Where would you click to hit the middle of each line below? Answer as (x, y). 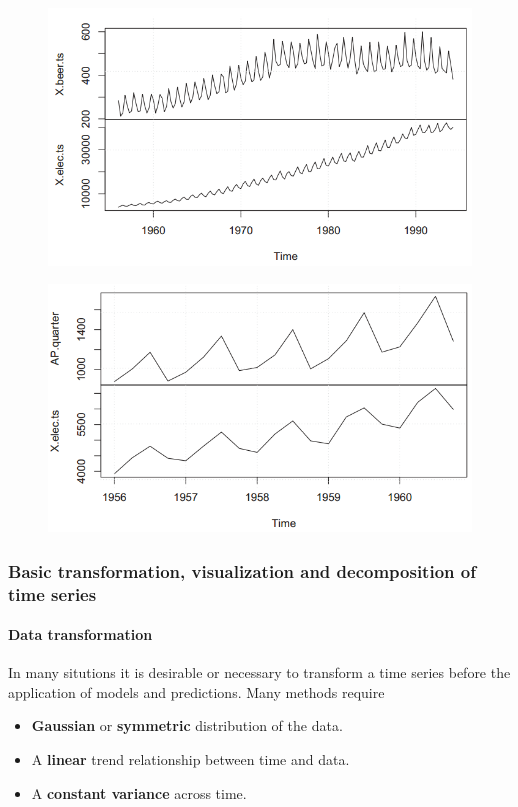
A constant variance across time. (139, 792)
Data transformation (80, 634)
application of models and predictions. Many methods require (196, 691)
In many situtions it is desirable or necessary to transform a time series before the (259, 672)
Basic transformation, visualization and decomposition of (242, 570)
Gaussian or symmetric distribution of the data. (187, 725)
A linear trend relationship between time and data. (190, 759)
